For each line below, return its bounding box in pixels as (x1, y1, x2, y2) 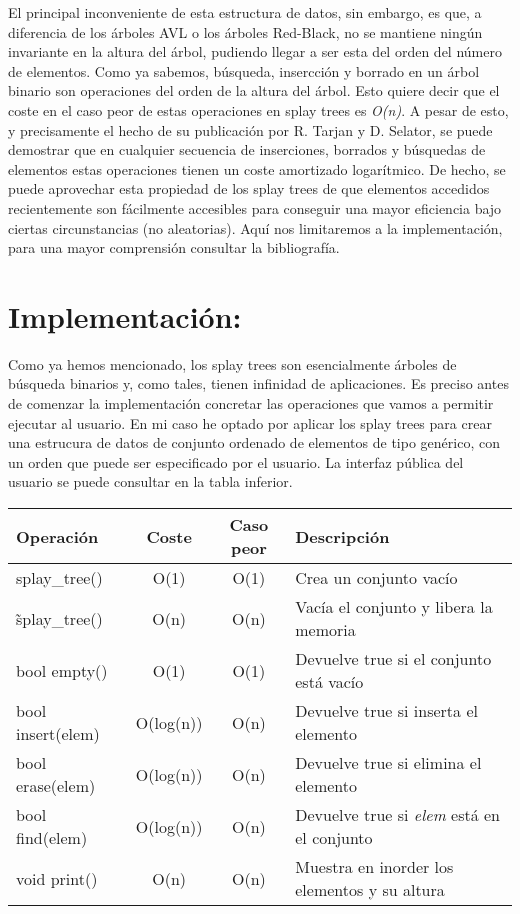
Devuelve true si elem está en (295, 803, 501, 826)
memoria (295, 618, 356, 641)
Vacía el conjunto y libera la (295, 595, 493, 618)
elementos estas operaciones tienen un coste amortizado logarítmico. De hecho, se (8, 158, 506, 179)
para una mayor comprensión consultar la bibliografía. (8, 237, 340, 258)
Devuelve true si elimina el (295, 751, 482, 774)
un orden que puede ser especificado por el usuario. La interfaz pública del (8, 451, 464, 472)
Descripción (295, 524, 390, 548)
